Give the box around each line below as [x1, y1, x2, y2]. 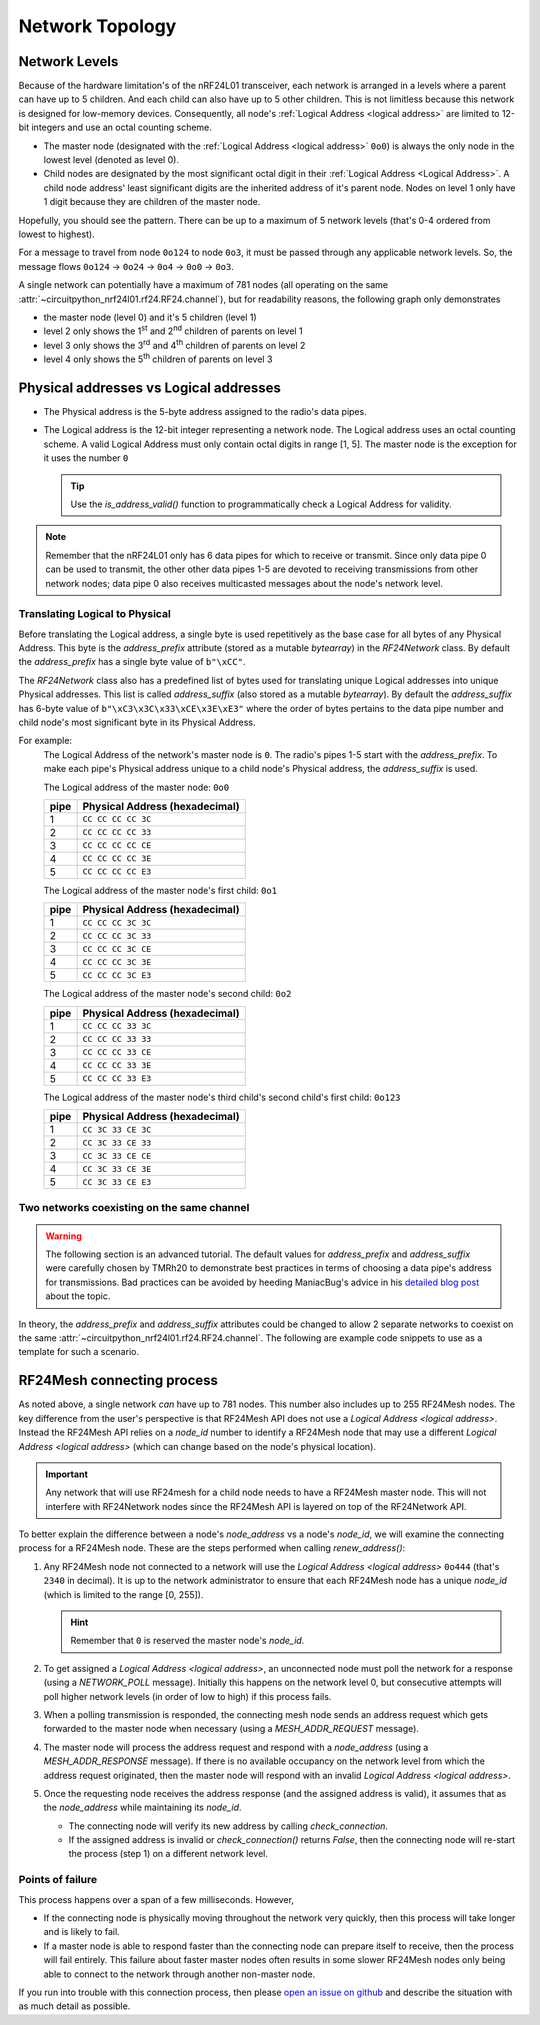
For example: [18, 735, 73, 747]
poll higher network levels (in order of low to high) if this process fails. [43, 1690, 332, 1702]
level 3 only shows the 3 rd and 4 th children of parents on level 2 [43, 338, 306, 351]
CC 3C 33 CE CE [82, 1150, 152, 1161]
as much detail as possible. [18, 2000, 131, 2012]
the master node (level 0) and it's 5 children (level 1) [43, 311, 257, 323]
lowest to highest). [18, 228, 95, 240]
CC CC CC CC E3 [82, 866, 152, 877]
